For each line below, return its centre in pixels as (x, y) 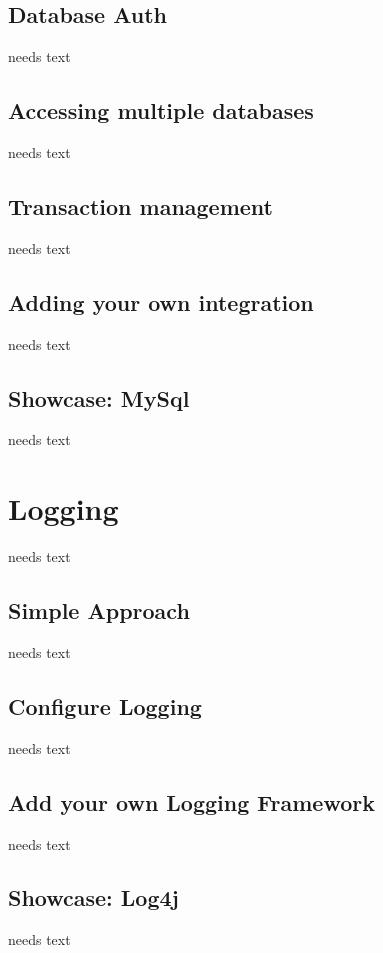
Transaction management (140, 205)
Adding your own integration (161, 301)
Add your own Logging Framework (191, 801)
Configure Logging (105, 705)
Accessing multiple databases (161, 110)
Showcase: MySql (99, 397)
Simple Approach (99, 610)
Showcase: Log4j (93, 897)
